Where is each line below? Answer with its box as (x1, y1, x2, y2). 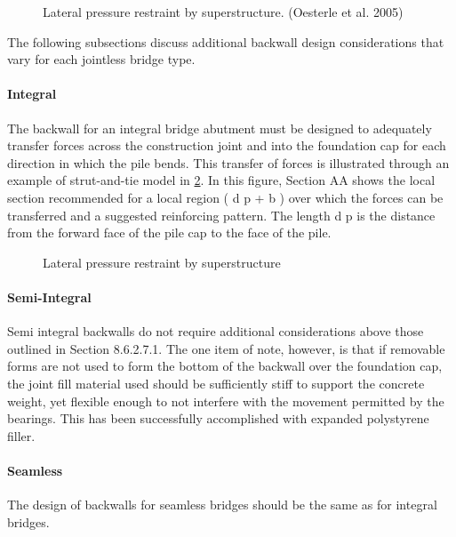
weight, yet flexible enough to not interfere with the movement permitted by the (7, 391, 444, 410)
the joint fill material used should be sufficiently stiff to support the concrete (7, 373, 425, 392)
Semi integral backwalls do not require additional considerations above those (7, 322, 424, 341)
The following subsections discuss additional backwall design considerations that (7, 32, 444, 51)
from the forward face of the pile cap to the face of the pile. (7, 223, 332, 242)
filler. (7, 426, 36, 445)
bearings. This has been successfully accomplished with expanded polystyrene (7, 409, 429, 428)
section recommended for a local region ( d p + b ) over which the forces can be (7, 188, 444, 206)
